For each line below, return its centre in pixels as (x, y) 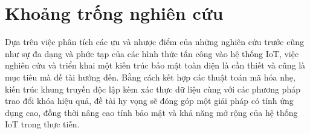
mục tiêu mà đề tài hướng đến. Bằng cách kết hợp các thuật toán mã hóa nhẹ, (150, 77)
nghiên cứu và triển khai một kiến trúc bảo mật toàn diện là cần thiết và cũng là (155, 65)
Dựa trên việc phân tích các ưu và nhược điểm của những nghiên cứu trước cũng (154, 42)
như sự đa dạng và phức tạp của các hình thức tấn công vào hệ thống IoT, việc (152, 53)
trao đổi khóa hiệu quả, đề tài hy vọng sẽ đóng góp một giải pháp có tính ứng (149, 101)
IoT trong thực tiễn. (42, 124)
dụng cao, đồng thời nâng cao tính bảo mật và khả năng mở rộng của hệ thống (151, 112)
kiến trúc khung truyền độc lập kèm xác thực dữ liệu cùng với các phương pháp (153, 89)
